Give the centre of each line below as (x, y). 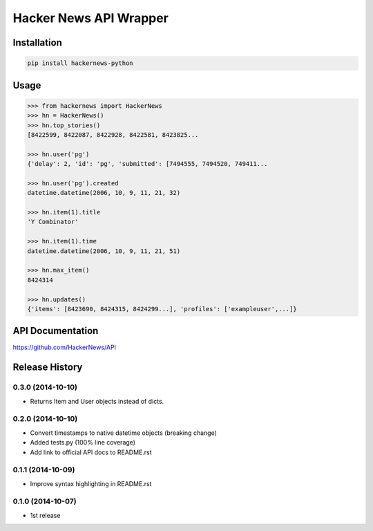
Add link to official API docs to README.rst (91, 452)
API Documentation (56, 331)
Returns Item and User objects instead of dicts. (97, 401)
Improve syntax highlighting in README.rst (91, 483)
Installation (37, 43)
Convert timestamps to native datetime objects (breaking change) (123, 433)
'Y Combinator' (53, 222)
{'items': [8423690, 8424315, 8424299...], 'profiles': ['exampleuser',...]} (162, 309)
